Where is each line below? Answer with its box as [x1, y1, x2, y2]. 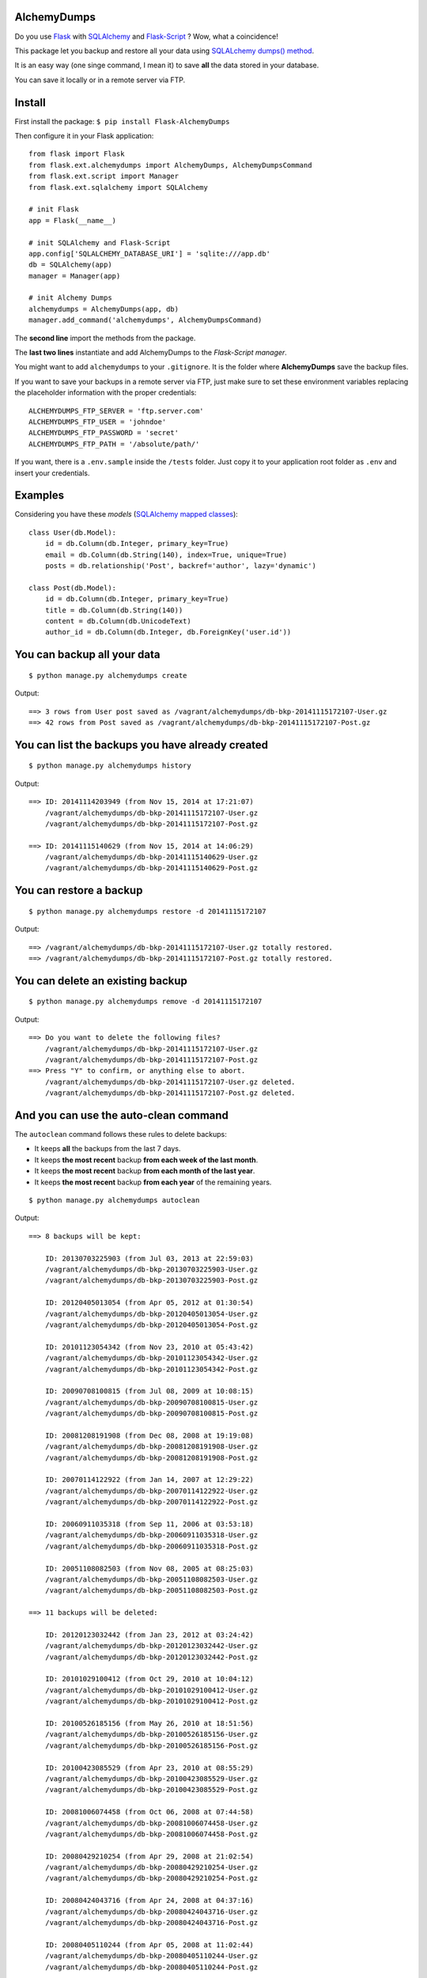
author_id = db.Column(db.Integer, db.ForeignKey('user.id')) [44, 627, 292, 637]
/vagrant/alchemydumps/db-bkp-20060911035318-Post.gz [44, 1541, 259, 1551]
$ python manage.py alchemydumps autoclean [28, 1196, 200, 1205]
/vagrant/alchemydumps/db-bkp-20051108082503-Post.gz [44, 1586, 259, 1595]
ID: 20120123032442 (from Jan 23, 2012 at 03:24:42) [44, 1630, 255, 1639]
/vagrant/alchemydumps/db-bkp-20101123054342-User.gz [44, 1354, 259, 1362]
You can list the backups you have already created [14, 738, 269, 752]
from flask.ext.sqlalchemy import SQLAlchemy [28, 183, 209, 191]
